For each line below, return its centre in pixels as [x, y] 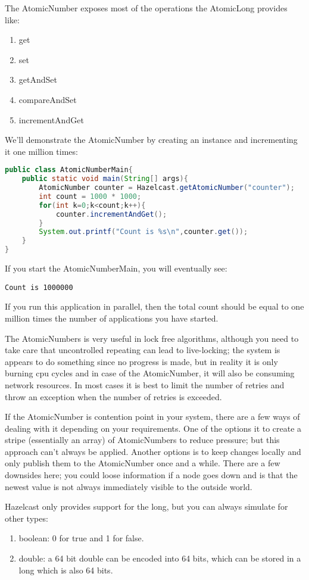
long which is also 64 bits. [66, 570]
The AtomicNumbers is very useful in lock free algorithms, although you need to [152, 338]
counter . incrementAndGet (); [111, 214]
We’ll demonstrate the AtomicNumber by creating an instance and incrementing [151, 140]
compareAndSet [48, 99]
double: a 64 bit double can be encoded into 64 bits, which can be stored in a [160, 558]
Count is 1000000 [39, 287]
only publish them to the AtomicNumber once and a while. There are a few [143, 463]
